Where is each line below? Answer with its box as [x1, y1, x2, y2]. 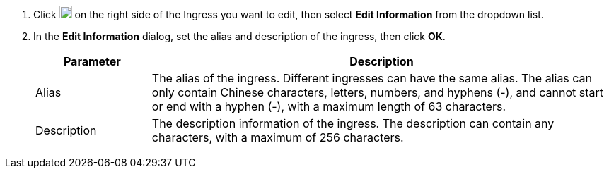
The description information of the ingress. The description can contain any [151, 116, 555, 130]
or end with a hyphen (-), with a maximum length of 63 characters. [151, 99, 506, 113]
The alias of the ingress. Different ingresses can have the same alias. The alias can [151, 71, 593, 85]
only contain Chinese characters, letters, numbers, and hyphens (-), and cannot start [151, 85, 604, 99]
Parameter [63, 54, 121, 68]
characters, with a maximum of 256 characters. [151, 130, 404, 144]
